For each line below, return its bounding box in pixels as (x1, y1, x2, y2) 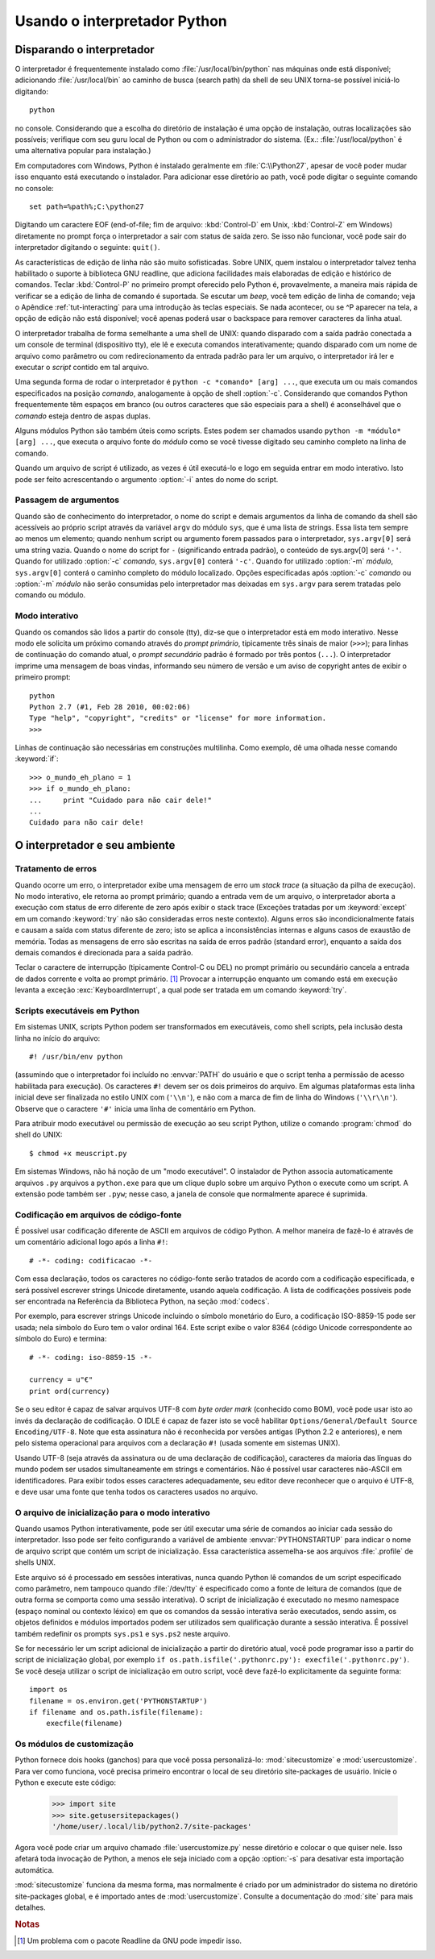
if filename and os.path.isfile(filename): (29, 1707, 204, 1716)
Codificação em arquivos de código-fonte (14, 1209, 182, 1221)
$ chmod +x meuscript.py (29, 1149, 127, 1158)
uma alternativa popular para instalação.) (14, 146, 151, 156)
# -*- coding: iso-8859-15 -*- (29, 1353, 153, 1362)
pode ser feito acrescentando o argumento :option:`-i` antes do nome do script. (14, 474, 279, 484)
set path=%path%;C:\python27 (29, 202, 144, 211)
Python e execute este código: (14, 1778, 117, 1787)
